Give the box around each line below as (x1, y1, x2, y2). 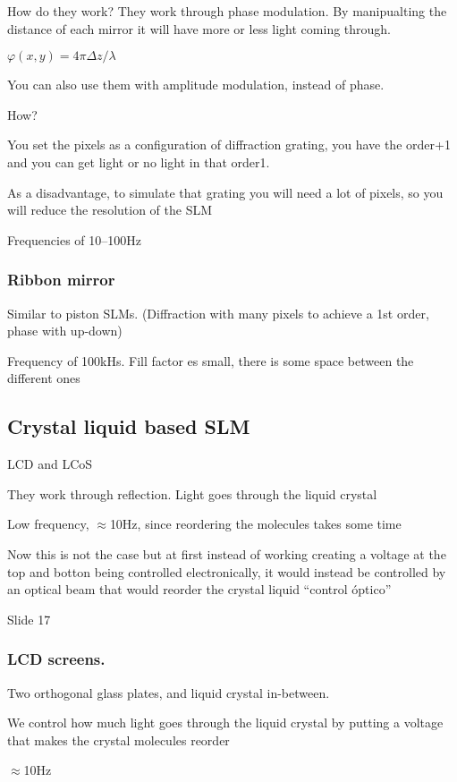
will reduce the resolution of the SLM (7, 200, 213, 219)
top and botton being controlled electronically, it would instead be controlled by (7, 562, 446, 581)
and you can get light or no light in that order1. (7, 152, 270, 171)
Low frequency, (7, 514, 89, 533)
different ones (7, 369, 80, 387)
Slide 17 (7, 609, 51, 628)
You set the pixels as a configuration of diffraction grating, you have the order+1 (7, 135, 451, 154)
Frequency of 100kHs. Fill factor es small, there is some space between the (7, 351, 414, 370)
